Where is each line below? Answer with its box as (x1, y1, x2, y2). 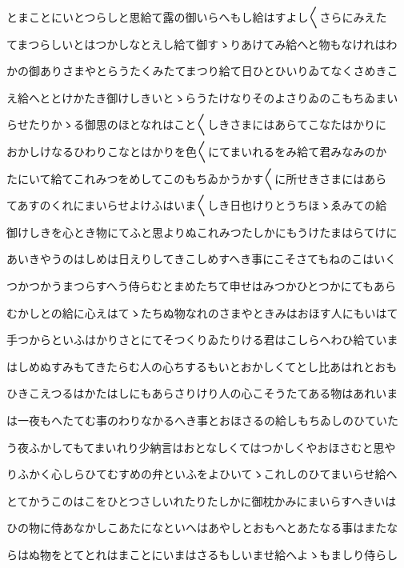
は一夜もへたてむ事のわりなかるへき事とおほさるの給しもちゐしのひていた (6, 411, 398, 428)
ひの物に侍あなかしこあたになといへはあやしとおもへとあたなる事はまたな (6, 519, 398, 536)
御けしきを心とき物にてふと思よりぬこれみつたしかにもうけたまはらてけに (6, 223, 398, 240)
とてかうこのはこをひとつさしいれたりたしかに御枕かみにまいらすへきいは (6, 492, 397, 509)
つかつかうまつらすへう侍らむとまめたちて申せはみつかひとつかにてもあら (6, 277, 397, 294)
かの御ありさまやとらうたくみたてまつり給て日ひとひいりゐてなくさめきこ (6, 62, 398, 79)
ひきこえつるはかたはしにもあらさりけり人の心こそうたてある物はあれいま (6, 385, 398, 402)
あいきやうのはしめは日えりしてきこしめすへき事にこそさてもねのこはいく (6, 250, 397, 267)
